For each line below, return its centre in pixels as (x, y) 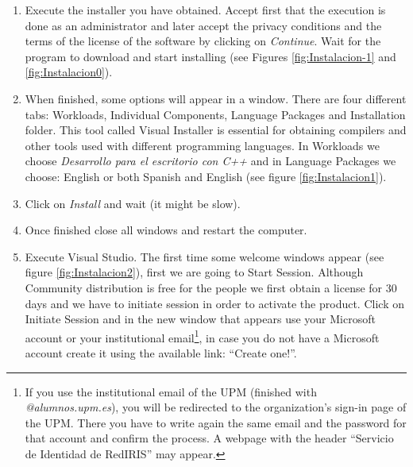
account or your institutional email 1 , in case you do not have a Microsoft (202, 336)
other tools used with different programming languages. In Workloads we (202, 145)
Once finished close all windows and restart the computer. (166, 230)
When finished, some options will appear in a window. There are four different (216, 98)
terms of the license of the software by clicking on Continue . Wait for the (203, 41)
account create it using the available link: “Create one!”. (161, 352)
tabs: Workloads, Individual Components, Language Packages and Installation (215, 114)
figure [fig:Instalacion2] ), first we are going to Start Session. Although (194, 272)
